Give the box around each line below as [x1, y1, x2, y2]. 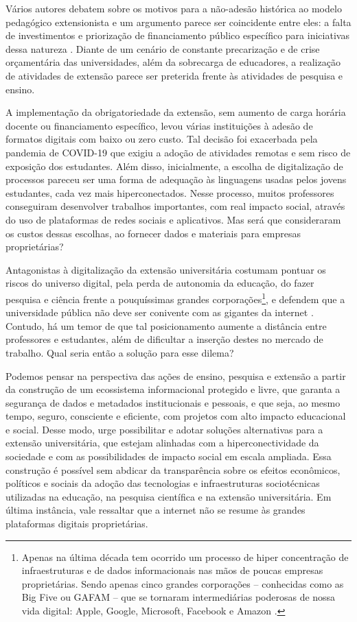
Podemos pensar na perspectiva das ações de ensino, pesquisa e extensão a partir [5, 368, 346, 383]
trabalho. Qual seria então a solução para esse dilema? [5, 345, 234, 359]
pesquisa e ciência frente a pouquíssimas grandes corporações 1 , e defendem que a [5, 289, 345, 306]
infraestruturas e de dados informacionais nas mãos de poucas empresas [21, 563, 323, 577]
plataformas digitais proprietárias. [5, 516, 148, 531]
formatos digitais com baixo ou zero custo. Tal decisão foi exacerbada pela [5, 132, 318, 146]
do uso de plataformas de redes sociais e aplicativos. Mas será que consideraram [5, 212, 341, 226]
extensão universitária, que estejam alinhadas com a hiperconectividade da [5, 435, 319, 450]
